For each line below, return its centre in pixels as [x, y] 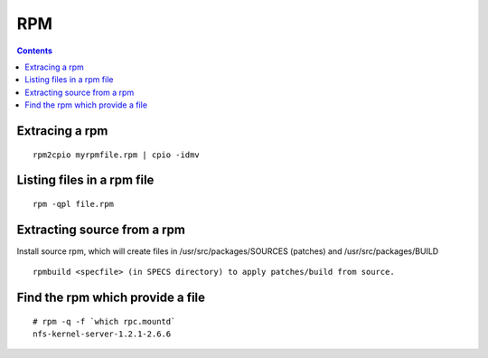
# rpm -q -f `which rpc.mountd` [104, 321]
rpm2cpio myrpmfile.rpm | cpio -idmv [117, 155]
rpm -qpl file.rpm [74, 204]
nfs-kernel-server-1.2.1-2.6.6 [102, 334]
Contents [35, 51]
